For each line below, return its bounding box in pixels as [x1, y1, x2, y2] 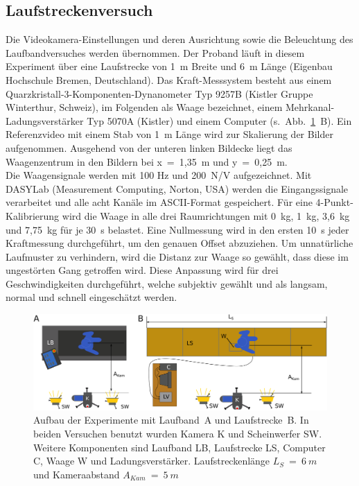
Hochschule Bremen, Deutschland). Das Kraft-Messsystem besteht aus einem [6, 72, 332, 87]
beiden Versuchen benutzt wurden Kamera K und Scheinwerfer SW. [33, 426, 322, 440]
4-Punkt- [315, 195, 353, 209]
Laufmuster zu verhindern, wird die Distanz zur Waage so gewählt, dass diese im [6, 249, 349, 263]
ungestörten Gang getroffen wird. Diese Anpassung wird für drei [6, 263, 279, 277]
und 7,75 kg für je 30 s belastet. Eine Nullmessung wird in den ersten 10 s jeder [6, 222, 349, 236]
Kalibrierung [6, 208, 60, 223]
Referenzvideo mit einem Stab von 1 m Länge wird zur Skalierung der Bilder [6, 127, 333, 141]
